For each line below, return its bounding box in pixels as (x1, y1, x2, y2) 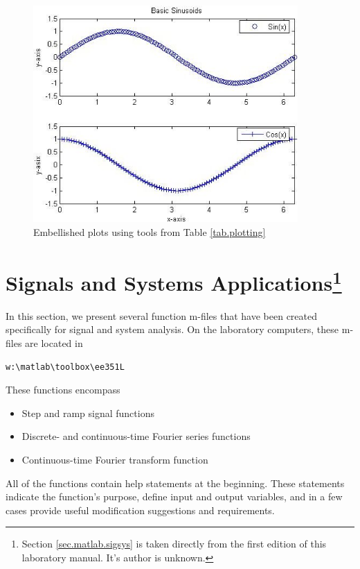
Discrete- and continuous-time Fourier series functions (21, 429, 251, 443)
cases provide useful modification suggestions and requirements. (6, 502, 275, 517)
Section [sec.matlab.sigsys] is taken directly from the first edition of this (21, 536, 327, 551)
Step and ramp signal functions (21, 405, 154, 420)
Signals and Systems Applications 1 (6, 265, 342, 296)
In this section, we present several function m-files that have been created (6, 308, 318, 323)
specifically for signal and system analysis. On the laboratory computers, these (6, 322, 339, 337)
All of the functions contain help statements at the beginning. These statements (6, 475, 345, 490)
